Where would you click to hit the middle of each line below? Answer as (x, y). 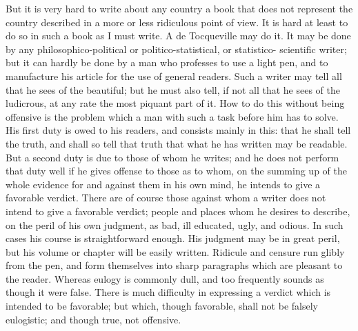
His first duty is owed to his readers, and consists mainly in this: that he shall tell (178, 130)
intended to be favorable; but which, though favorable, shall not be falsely (162, 306)
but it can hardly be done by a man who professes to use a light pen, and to (167, 62)
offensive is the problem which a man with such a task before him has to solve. (172, 116)
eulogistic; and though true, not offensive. (93, 319)
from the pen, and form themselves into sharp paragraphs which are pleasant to (174, 265)
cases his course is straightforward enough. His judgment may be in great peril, (173, 238)
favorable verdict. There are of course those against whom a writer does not (166, 198)
